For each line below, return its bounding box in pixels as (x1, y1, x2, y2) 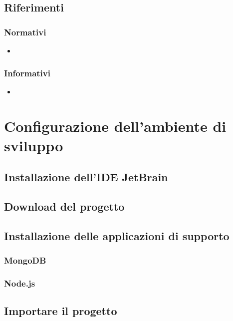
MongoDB (4, 254, 46, 267)
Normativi (4, 25, 46, 38)
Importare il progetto (4, 303, 117, 319)
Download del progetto (4, 199, 125, 214)
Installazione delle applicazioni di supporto (4, 228, 230, 243)
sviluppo (4, 135, 63, 155)
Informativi (4, 66, 50, 79)
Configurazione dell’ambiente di (4, 115, 227, 136)
